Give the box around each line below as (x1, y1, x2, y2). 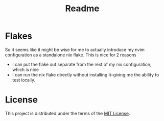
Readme (65, 3, 99, 14)
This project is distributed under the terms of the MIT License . (5, 110, 130, 116)
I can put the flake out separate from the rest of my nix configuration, (12, 61, 152, 67)
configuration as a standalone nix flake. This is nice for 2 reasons (5, 52, 137, 58)
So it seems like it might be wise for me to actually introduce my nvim (5, 47, 145, 52)
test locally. (12, 77, 36, 83)
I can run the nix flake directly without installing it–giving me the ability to (12, 72, 159, 77)
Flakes (5, 30, 33, 42)
